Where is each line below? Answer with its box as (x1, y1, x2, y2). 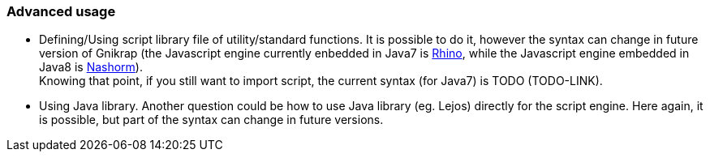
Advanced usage (6, 3, 116, 19)
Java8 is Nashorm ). (39, 60, 143, 75)
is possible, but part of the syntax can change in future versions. (39, 113, 384, 127)
